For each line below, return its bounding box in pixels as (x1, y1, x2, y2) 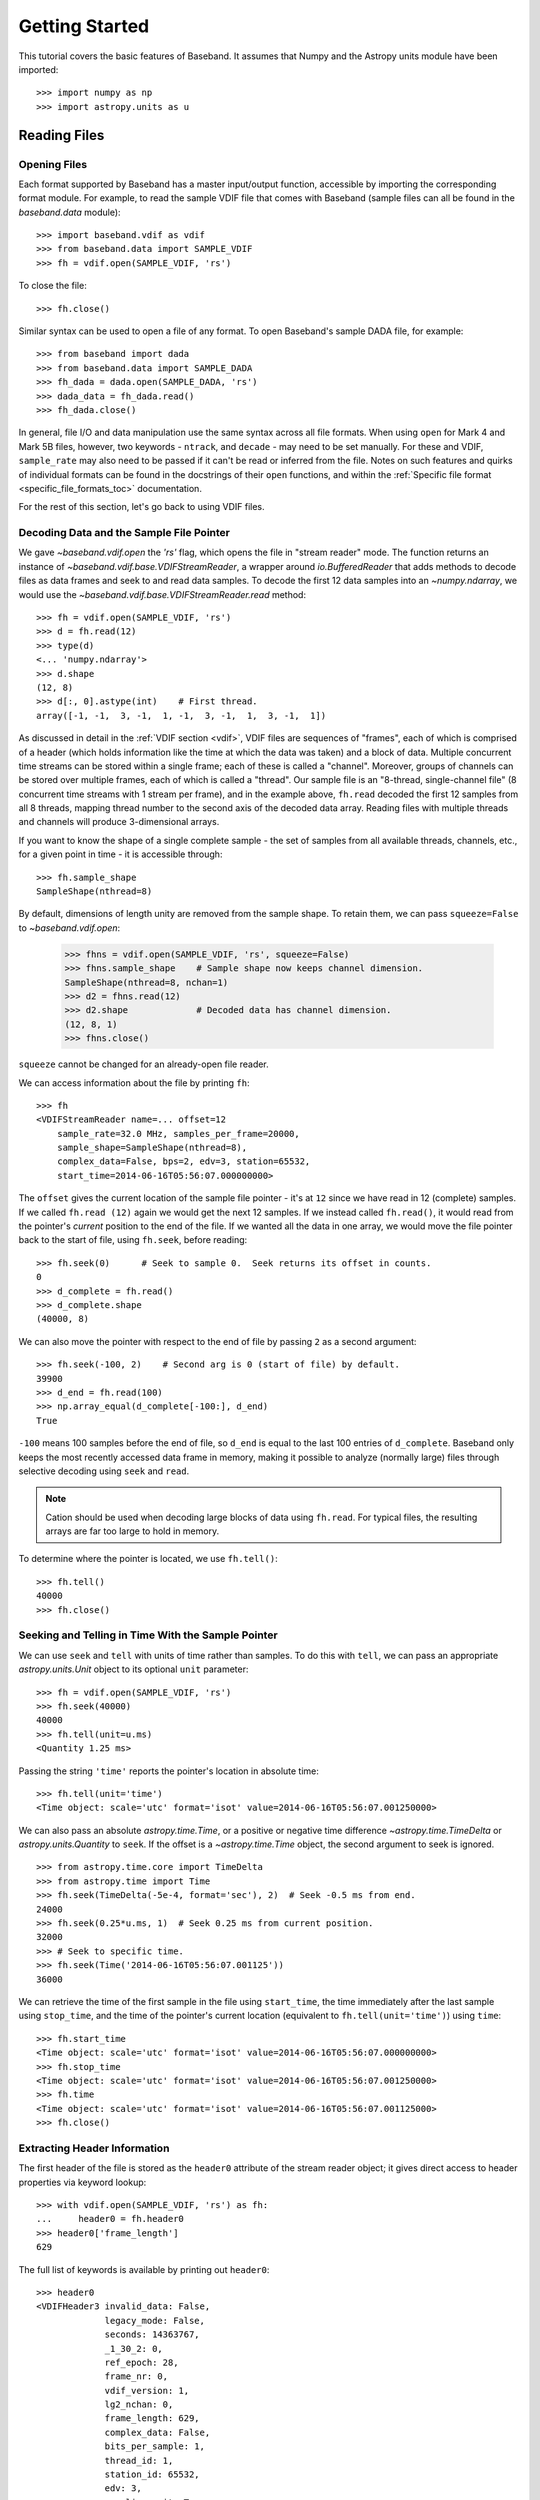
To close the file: (18, 280, 87, 292)
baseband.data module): (18, 206, 121, 218)
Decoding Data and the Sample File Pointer (18, 526, 230, 540)
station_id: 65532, (104, 2469, 200, 2480)
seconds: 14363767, (104, 2329, 200, 2340)
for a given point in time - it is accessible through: (18, 848, 223, 860)
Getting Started (18, 15, 150, 37)
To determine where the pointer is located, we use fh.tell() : (18, 1553, 279, 1565)
